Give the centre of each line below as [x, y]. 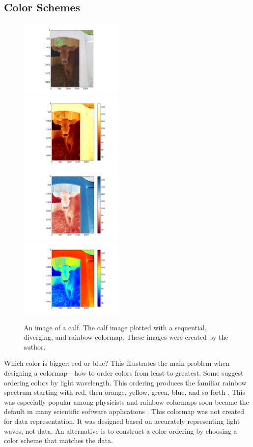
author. [35, 346]
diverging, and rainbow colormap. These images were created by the [126, 337]
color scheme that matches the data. [58, 440]
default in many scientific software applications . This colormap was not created [124, 411]
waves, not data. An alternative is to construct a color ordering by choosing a [121, 431]
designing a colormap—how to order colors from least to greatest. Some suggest [124, 372]
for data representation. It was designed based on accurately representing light [122, 421]
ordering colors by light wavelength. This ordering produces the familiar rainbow [125, 382]
